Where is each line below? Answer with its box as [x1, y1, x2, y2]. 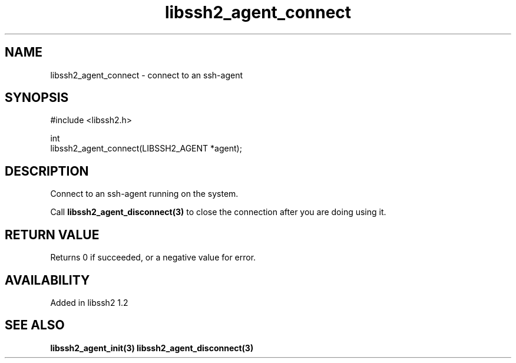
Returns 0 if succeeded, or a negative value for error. [50, 252, 256, 263]
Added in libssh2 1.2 [50, 297, 128, 308]
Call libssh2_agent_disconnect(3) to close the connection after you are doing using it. [50, 207, 386, 217]
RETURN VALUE [5, 227, 100, 242]
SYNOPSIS [5, 90, 69, 105]
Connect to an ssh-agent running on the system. [50, 189, 239, 199]
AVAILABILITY [5, 272, 90, 288]
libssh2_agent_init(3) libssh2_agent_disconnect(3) [50, 342, 254, 353]
